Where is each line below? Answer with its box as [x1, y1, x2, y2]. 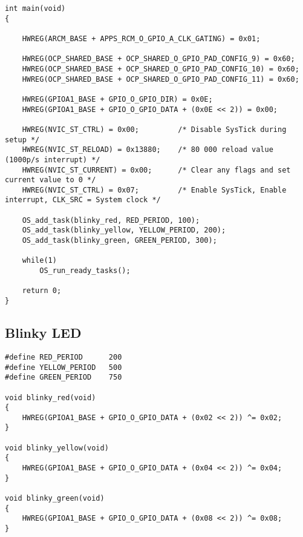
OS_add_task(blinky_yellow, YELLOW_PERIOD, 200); [22, 226, 226, 235]
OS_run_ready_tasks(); [39, 266, 131, 275]
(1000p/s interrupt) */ [5, 155, 100, 164]
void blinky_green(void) [5, 494, 105, 503]
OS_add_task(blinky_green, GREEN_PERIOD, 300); [22, 236, 217, 245]
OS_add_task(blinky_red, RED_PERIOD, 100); [22, 216, 200, 225]
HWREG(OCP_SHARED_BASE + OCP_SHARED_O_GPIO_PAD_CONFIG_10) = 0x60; [22, 64, 299, 73]
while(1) [22, 256, 57, 265]
